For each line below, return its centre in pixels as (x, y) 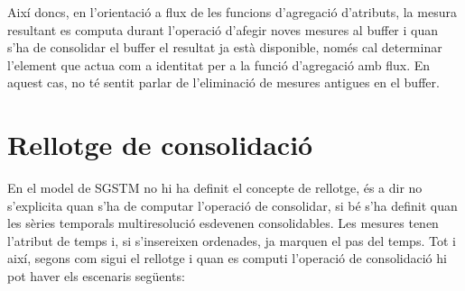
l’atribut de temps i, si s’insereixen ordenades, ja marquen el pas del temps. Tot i (232, 240)
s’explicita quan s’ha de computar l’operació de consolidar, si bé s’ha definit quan (232, 205)
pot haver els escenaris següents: (96, 276)
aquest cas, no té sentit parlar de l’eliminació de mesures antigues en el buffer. (223, 82)
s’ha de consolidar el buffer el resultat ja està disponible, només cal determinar (225, 47)
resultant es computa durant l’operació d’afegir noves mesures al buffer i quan (223, 29)
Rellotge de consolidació (160, 145)
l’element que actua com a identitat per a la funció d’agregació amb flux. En (219, 64)
